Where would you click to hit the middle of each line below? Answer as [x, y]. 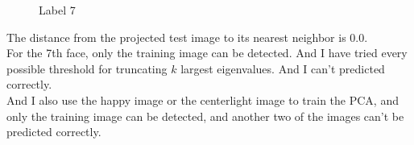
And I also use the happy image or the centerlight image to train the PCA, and [203, 99]
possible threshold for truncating [87, 68]
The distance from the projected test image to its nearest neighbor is [176, 37]
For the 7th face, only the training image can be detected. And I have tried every [207, 53]
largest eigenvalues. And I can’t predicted [283, 68]
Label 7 [57, 10]
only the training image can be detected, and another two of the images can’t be [205, 116]
